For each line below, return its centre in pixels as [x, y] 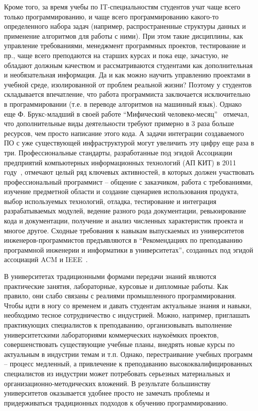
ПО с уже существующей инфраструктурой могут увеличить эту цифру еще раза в [129, 143]
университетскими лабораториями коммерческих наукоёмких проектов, [111, 334]
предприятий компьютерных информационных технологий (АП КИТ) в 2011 [120, 162]
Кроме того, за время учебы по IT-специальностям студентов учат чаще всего [122, 6]
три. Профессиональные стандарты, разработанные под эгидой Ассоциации [118, 152]
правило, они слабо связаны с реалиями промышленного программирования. [120, 296]
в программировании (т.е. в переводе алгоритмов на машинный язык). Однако [123, 103]
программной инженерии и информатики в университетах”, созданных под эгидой [129, 249]
